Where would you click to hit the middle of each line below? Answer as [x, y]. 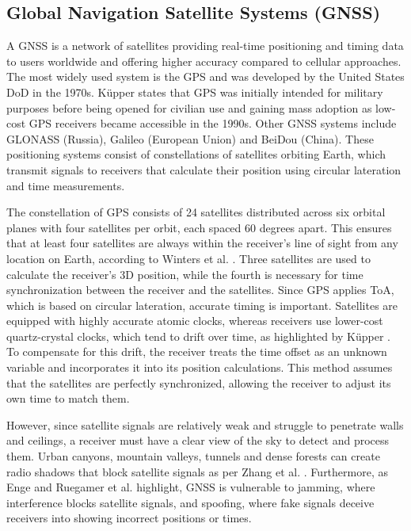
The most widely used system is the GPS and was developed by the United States [205, 76]
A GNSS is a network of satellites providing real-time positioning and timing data [205, 46]
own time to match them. [68, 398]
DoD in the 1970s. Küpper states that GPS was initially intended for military [195, 92]
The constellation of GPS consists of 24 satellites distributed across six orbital [196, 212]
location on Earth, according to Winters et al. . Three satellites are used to [188, 258]
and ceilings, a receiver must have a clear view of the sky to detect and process [198, 440]
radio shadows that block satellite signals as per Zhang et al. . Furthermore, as [197, 471]
